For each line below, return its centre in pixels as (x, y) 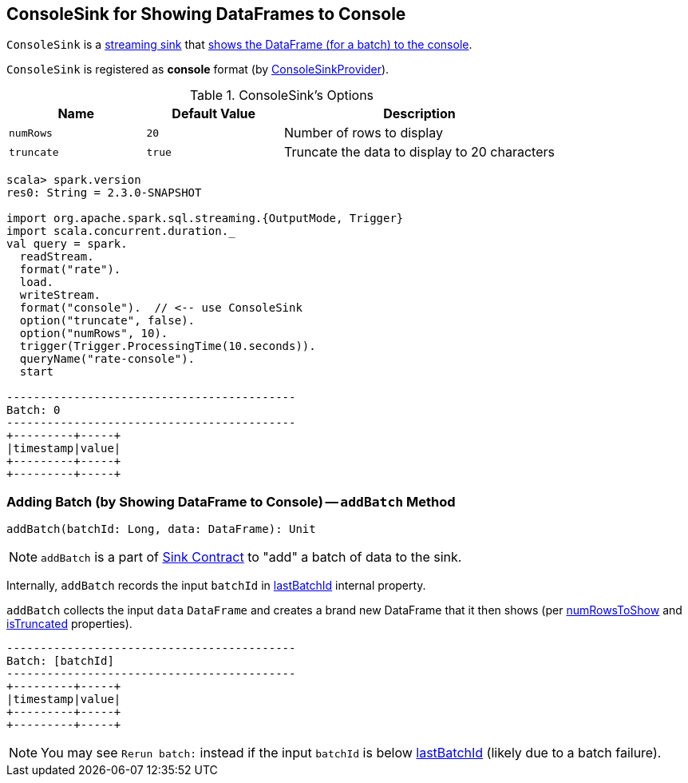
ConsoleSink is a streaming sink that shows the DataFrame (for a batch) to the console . (239, 45)
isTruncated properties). (69, 624)
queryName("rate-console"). (107, 359)
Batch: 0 (34, 410)
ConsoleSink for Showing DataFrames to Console (206, 14)
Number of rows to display (363, 133)
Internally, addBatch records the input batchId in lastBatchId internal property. (216, 586)
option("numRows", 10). (94, 334)
